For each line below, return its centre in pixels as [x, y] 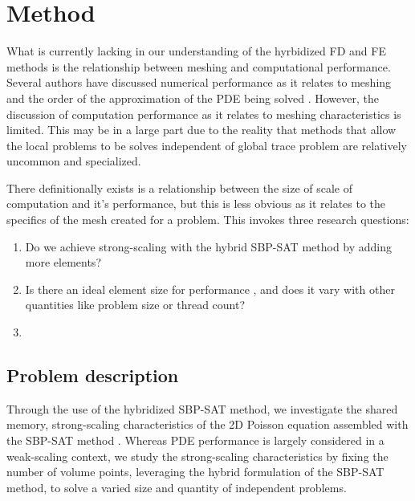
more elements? [63, 262]
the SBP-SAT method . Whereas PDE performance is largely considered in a [195, 440]
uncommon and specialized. [74, 161]
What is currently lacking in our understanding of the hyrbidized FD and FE [196, 51]
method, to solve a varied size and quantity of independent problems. [177, 487]
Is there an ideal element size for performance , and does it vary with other [210, 289]
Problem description [93, 375]
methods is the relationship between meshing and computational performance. [199, 66]
